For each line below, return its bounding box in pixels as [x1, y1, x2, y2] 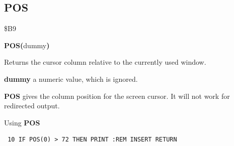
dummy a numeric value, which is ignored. [4, 73, 138, 84]
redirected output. [4, 100, 60, 111]
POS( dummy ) [4, 40, 50, 50]
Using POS [4, 117, 40, 127]
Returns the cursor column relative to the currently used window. [4, 57, 206, 67]
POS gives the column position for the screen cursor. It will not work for [4, 90, 230, 101]
